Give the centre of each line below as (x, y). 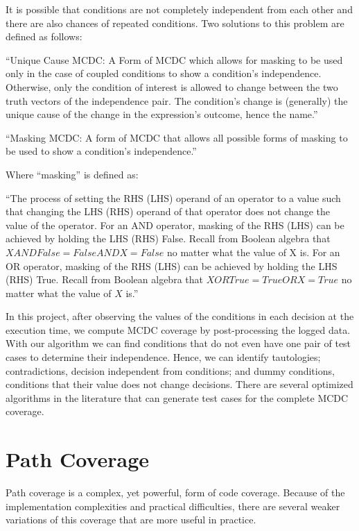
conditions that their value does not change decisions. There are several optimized (179, 384)
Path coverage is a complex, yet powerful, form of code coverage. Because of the (175, 492)
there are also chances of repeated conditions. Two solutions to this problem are (175, 23)
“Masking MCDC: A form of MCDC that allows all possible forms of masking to (177, 137)
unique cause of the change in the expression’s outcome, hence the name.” (162, 114)
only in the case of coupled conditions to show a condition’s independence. (164, 73)
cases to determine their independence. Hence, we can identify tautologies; (163, 357)
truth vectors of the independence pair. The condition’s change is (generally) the (177, 100)
